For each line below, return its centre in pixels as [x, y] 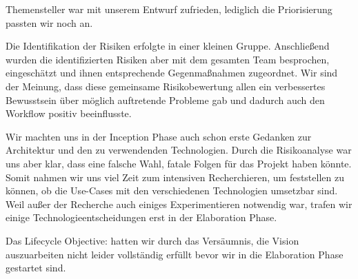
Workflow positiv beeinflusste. [69, 113]
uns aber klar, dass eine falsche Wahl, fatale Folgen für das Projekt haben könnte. [179, 163]
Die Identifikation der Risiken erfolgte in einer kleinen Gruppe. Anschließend [168, 46]
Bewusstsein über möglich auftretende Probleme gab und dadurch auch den [165, 100]
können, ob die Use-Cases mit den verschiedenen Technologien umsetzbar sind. [172, 190]
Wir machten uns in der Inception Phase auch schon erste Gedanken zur [159, 136]
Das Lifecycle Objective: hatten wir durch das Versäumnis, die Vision [152, 240]
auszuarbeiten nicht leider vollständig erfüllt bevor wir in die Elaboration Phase [175, 254]
